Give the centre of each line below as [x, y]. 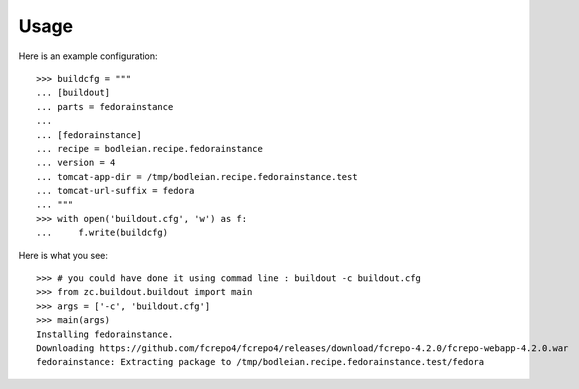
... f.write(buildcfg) [102, 233]
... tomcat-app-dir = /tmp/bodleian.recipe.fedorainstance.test [197, 176]
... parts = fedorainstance [105, 106]
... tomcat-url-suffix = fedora [115, 191]
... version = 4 [76, 163]
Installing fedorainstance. [105, 334]
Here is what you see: [63, 255]
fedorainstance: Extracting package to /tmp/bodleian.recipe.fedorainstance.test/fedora [260, 362]
